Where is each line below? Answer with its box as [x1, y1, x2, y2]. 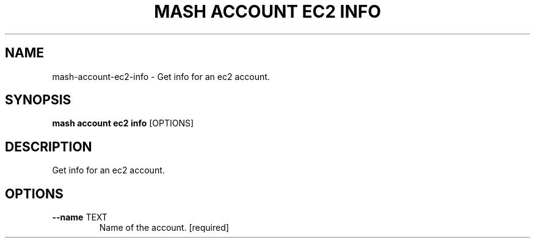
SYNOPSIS [5, 92, 71, 108]
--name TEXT [52, 212, 107, 223]
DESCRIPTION [5, 139, 92, 154]
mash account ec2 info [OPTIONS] [52, 118, 194, 129]
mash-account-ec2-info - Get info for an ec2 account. [52, 71, 270, 82]
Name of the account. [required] [99, 222, 229, 233]
